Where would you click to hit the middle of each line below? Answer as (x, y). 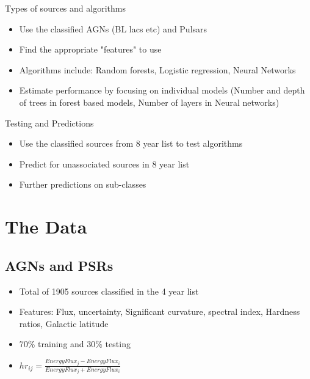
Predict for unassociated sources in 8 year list (104, 164)
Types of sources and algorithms (65, 8)
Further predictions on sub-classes (83, 184)
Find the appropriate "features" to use (90, 49)
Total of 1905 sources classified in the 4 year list (109, 291)
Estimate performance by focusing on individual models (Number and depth (162, 90)
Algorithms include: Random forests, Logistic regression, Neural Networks (157, 69)
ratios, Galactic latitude (64, 323)
